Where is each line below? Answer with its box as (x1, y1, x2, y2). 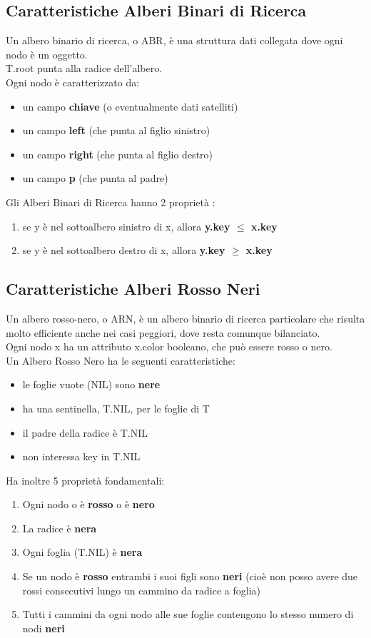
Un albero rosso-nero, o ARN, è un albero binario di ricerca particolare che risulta (6, 310, 365, 325)
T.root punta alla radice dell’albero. (6, 61, 163, 76)
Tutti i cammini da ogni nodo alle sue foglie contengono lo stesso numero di (22, 607, 354, 622)
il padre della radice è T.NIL (22, 425, 148, 440)
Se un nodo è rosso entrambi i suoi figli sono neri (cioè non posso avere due (22, 569, 358, 584)
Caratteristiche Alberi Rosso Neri (6, 278, 260, 300)
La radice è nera (22, 520, 97, 535)
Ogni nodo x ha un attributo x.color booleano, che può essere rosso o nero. (6, 339, 332, 354)
